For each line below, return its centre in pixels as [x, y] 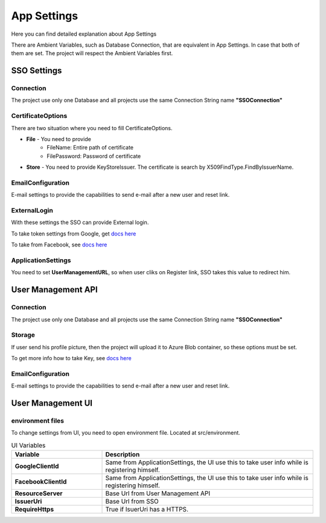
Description [123, 455]
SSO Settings [37, 71]
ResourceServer [39, 493]
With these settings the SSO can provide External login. [80, 222]
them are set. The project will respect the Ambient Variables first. [92, 53]
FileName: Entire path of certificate [90, 148]
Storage [23, 335]
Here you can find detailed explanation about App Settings [84, 34]
